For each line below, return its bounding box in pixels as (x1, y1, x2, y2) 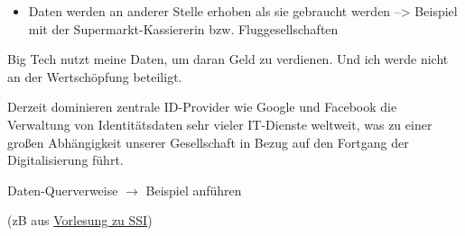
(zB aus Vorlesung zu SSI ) (7, 211, 153, 230)
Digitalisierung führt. (7, 150, 124, 169)
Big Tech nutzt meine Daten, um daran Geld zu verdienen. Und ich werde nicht (7, 50, 449, 68)
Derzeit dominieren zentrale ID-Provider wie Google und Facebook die (7, 97, 397, 116)
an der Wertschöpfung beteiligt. (7, 67, 182, 86)
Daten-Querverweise (7, 180, 118, 199)
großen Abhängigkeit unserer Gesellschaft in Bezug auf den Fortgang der (7, 132, 409, 151)
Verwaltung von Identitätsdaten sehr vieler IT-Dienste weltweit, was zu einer (7, 114, 432, 133)
